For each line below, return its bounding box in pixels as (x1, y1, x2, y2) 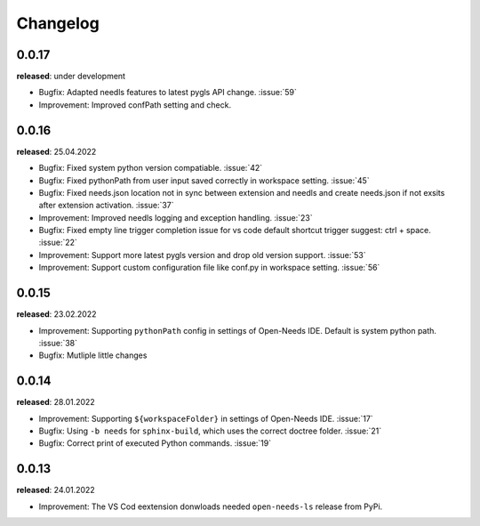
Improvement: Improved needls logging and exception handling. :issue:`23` (38, 212, 313, 223)
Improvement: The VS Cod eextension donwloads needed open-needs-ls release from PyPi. (38, 501, 383, 512)
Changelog (16, 13, 100, 33)
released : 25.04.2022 (16, 146, 97, 157)
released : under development (16, 71, 126, 82)
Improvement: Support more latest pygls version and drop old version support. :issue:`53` (38, 249, 366, 260)
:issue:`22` (38, 237, 77, 248)
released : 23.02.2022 (16, 309, 97, 320)
